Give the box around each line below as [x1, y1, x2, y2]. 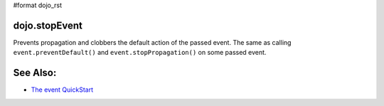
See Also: [13, 67, 57, 79]
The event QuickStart [31, 85, 94, 94]
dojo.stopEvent [13, 19, 83, 31]
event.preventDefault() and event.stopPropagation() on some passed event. [13, 48, 267, 57]
